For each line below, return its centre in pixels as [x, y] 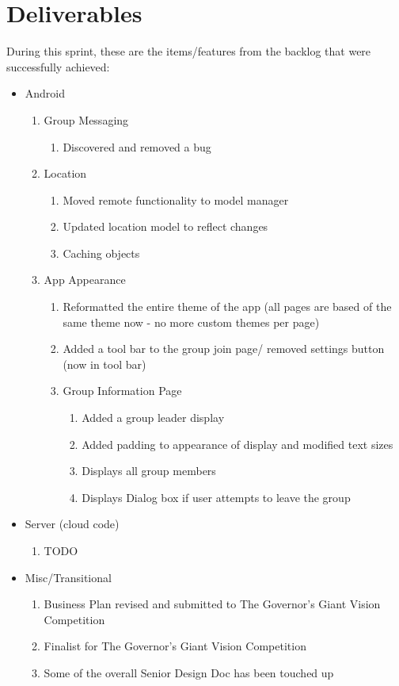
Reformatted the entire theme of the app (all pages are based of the [227, 307]
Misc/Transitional [68, 577]
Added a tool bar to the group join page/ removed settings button [224, 349]
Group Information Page [122, 391]
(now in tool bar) [104, 364]
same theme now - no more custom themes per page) [191, 322]
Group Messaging [86, 119]
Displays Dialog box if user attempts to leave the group [216, 497]
